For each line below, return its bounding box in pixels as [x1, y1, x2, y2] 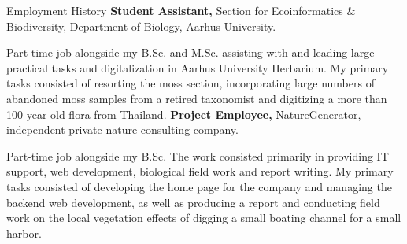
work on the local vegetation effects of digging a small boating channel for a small [6, 209, 401, 226]
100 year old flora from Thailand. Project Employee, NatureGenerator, [6, 105, 361, 122]
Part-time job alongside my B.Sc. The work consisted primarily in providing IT [6, 147, 389, 164]
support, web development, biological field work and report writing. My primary [6, 163, 394, 179]
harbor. [6, 224, 42, 241]
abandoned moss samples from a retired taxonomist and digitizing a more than [6, 90, 387, 106]
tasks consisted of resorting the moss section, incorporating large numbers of [6, 75, 375, 91]
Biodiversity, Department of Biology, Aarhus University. [6, 17, 276, 34]
